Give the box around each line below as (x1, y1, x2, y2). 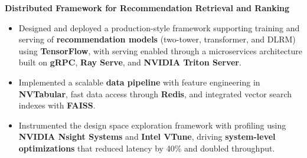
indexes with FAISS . (18, 99, 96, 111)
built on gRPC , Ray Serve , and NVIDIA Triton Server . (18, 56, 241, 68)
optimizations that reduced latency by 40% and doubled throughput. (18, 141, 275, 154)
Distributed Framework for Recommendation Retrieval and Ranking (5, 2, 290, 14)
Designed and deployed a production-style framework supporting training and (18, 21, 300, 34)
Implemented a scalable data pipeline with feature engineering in (18, 75, 260, 88)
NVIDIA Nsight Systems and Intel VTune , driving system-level (18, 130, 276, 143)
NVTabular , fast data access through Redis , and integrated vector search (18, 87, 292, 100)
